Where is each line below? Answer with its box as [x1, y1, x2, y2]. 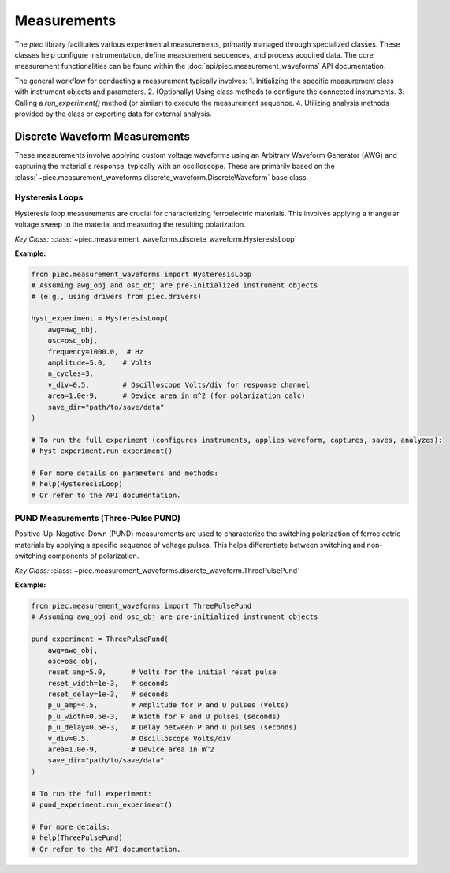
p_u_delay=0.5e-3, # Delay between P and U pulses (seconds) [47, 723, 298, 732]
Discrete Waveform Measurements [14, 129, 191, 143]
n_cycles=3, [47, 369, 95, 378]
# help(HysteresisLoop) [31, 480, 124, 489]
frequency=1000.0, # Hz [47, 347, 144, 356]
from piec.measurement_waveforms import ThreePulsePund [31, 601, 252, 610]
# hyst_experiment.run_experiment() [31, 447, 173, 455]
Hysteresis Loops [14, 192, 84, 203]
